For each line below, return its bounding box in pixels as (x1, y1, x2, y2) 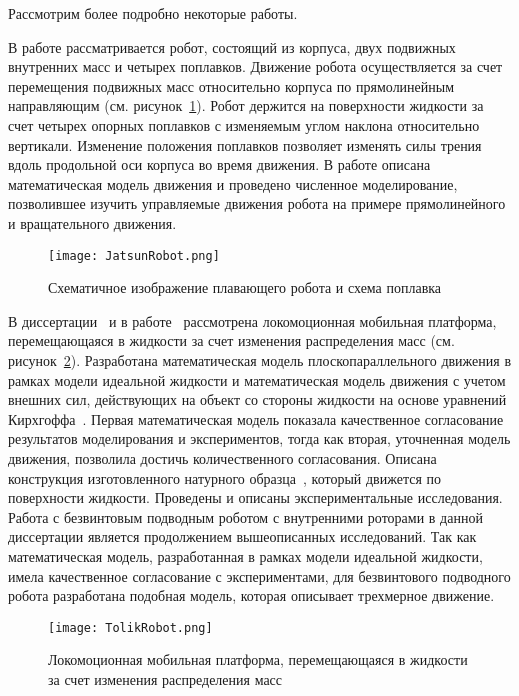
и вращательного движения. (8, 212, 177, 233)
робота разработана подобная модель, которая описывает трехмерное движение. (8, 585, 495, 606)
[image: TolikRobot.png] (48, 620, 213, 635)
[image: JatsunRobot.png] (48, 248, 220, 263)
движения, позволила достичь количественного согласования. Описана (8, 447, 437, 468)
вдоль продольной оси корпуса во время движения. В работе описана (8, 154, 431, 175)
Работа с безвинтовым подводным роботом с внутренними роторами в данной (8, 506, 483, 527)
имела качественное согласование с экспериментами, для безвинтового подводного (8, 565, 511, 586)
